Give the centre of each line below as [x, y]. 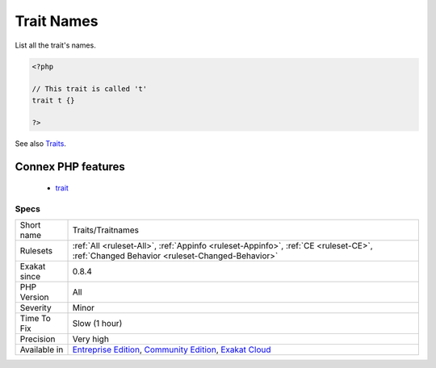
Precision [38, 339]
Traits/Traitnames [106, 230]
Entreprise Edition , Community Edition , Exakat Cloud [172, 349]
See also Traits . [40, 144]
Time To [36, 319]
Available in [42, 349]
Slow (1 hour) [97, 324]
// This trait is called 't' [90, 89]
